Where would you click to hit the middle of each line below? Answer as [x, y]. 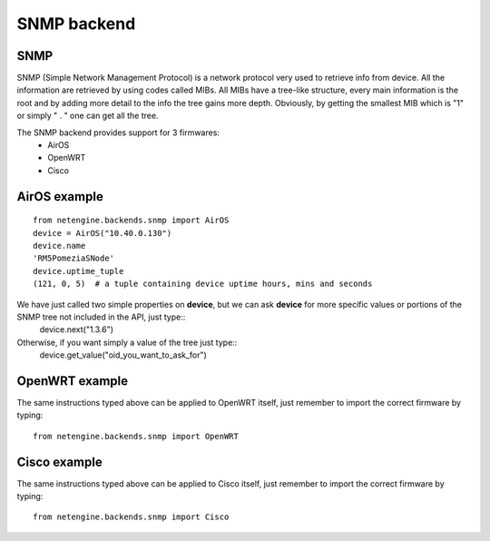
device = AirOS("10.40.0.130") [103, 233]
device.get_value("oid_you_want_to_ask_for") [123, 355]
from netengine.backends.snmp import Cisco [131, 517]
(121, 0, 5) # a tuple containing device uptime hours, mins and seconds [203, 284]
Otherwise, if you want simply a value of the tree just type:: [127, 342]
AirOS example [60, 197]
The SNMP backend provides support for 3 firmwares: [118, 133]
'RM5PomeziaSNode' [74, 258]
